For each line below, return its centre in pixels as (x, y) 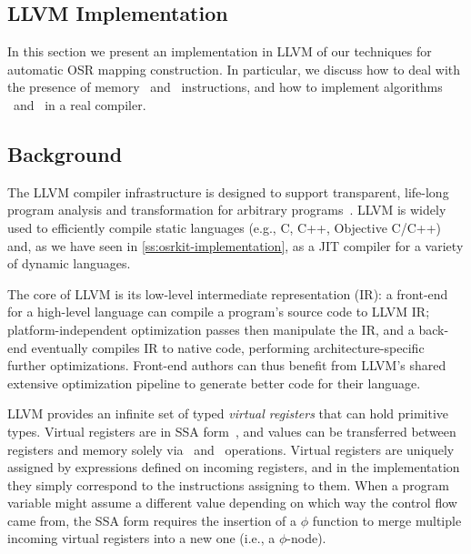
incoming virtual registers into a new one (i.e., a (141, 538)
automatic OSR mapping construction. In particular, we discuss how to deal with (234, 69)
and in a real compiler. (80, 104)
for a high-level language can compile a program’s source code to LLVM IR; (219, 312)
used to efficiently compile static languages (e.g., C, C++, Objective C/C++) (224, 227)
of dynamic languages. (69, 263)
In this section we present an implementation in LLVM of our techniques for (220, 51)
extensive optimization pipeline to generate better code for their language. (214, 383)
